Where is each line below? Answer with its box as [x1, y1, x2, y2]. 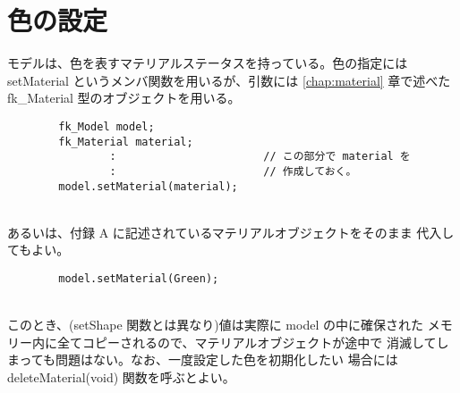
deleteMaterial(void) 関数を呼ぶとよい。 [7, 368, 235, 386]
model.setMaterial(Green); [58, 272, 219, 285]
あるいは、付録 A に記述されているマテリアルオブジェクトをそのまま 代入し [7, 222, 455, 241]
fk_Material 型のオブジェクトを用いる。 [7, 88, 241, 107]
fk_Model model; [58, 120, 155, 133]
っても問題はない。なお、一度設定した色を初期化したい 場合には [19, 350, 398, 369]
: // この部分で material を [109, 150, 411, 163]
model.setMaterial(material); [58, 180, 238, 193]
